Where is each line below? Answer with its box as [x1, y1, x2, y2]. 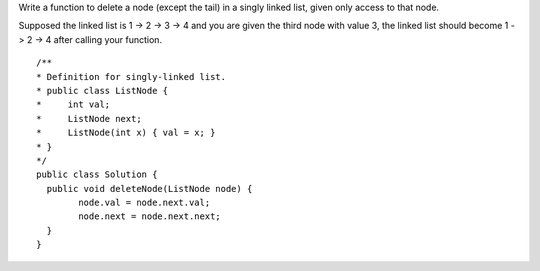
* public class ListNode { [36, 85, 169, 96]
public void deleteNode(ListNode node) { [46, 183, 253, 194]
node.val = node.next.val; [78, 197, 211, 209]
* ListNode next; [36, 113, 142, 124]
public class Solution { [36, 169, 158, 180]
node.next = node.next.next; [78, 211, 222, 222]
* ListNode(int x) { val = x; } [36, 127, 216, 139]
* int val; [36, 99, 111, 110]
